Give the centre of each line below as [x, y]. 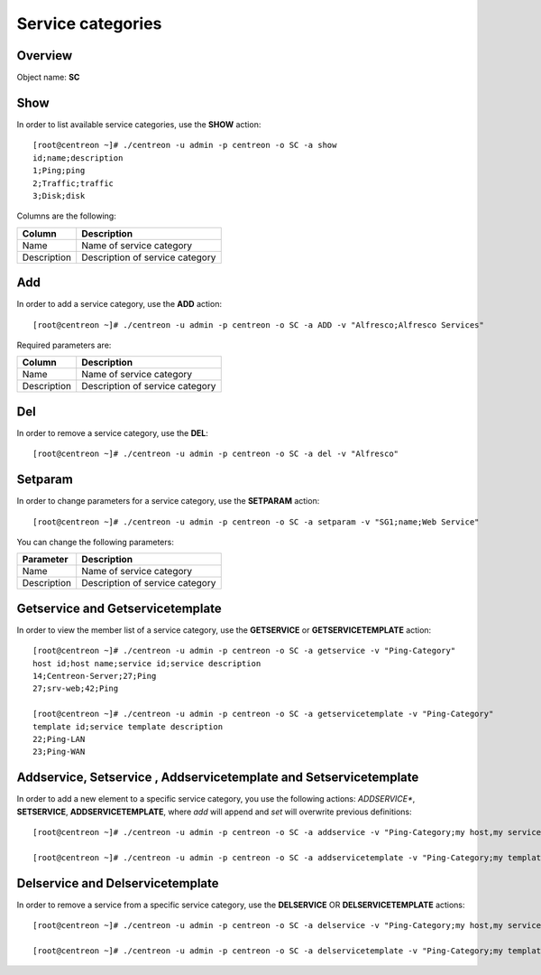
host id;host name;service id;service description [147, 663]
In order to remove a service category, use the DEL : [113, 432]
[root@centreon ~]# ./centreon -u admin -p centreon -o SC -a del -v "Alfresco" [216, 454]
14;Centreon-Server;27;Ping [95, 676]
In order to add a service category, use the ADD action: [119, 304]
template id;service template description [128, 726]
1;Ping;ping [59, 171]
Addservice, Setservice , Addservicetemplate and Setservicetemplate [218, 778]
